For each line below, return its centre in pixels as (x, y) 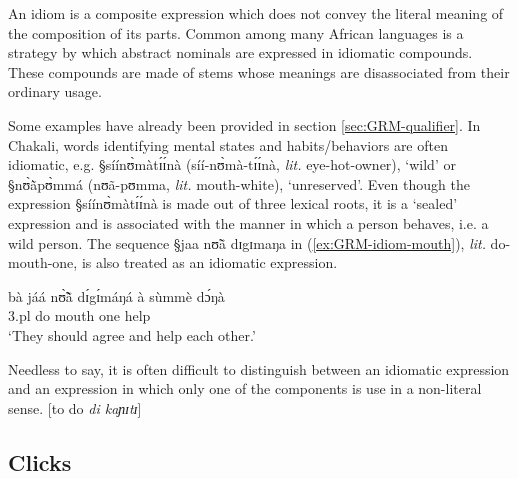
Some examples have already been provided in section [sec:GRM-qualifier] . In (244, 124)
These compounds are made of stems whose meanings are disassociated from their (259, 71)
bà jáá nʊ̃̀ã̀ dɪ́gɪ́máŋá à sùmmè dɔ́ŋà (116, 295)
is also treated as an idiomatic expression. (209, 262)
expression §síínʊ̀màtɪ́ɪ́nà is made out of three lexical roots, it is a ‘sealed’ (233, 203)
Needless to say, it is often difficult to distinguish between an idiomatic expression (259, 368)
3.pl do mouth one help (79, 315)
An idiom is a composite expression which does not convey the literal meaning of (256, 13)
